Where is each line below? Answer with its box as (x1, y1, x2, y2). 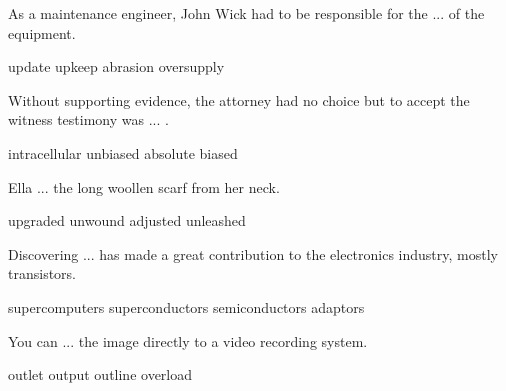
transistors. (8, 263, 76, 284)
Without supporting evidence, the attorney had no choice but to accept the (8, 89, 470, 110)
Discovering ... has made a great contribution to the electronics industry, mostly (8, 243, 498, 264)
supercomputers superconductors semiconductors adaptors (8, 296, 365, 317)
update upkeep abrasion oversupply (8, 56, 225, 77)
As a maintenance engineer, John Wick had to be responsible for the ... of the (8, 3, 485, 23)
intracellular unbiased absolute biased (8, 142, 238, 163)
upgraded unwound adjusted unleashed (8, 210, 246, 231)
